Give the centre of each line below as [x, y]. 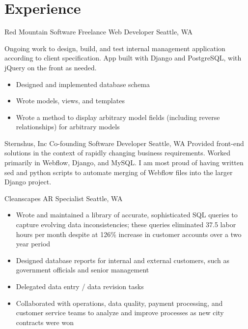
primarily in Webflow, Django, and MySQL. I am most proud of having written [124, 163]
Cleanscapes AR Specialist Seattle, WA [64, 198]
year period [33, 244]
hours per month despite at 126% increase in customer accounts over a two [129, 234]
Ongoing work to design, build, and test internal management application [115, 48]
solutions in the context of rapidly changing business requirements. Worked [117, 153]
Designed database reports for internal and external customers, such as [123, 260]
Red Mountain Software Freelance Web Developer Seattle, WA [99, 32]
